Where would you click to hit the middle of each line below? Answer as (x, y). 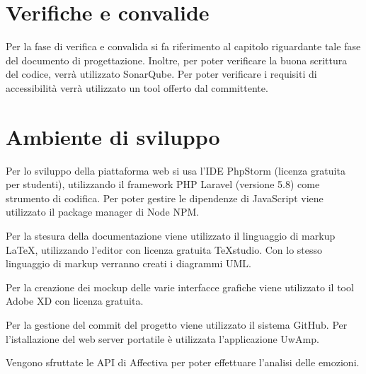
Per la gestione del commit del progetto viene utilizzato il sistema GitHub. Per (177, 324)
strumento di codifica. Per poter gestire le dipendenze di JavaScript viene (165, 198)
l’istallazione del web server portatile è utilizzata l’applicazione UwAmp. (162, 338)
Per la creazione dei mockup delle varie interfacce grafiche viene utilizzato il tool (180, 287)
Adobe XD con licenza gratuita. (75, 301)
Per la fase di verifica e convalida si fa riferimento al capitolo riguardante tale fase (183, 46)
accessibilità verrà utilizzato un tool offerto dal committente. (137, 87)
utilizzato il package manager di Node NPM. (103, 212)
